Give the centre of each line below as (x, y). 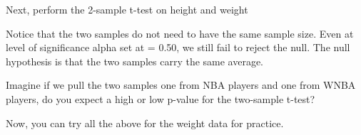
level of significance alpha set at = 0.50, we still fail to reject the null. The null (178, 47)
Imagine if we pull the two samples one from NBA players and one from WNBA (181, 85)
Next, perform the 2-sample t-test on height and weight (127, 9)
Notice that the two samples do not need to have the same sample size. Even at (180, 33)
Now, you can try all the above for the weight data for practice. (145, 123)
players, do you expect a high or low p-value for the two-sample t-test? (161, 98)
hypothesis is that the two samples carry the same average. (135, 61)
